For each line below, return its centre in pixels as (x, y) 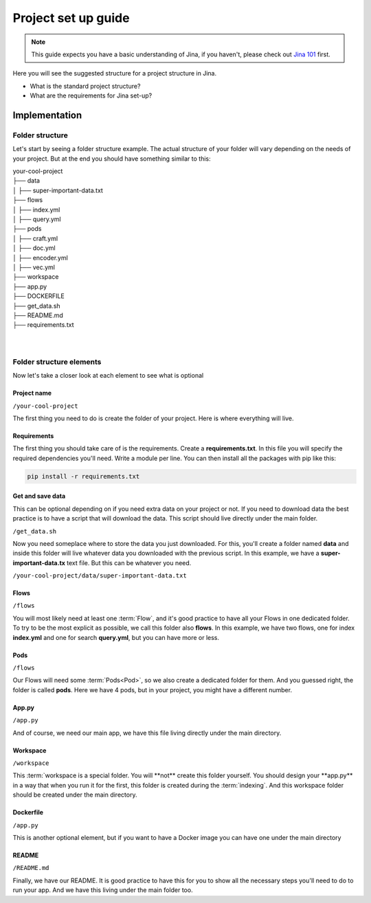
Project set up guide (71, 18)
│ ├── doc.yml (34, 248)
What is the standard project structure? (85, 86)
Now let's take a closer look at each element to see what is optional (108, 376)
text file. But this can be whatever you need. (129, 562)
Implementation (47, 115)
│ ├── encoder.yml (40, 258)
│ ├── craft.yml (35, 238)
